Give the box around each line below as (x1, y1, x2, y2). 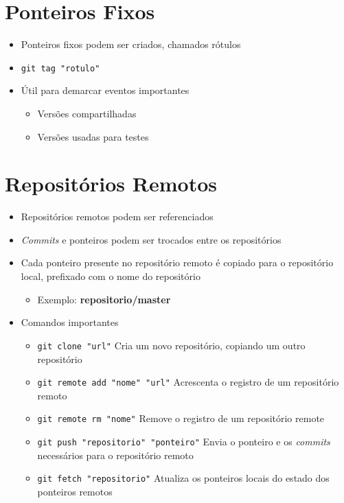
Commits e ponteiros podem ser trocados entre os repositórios (21, 232, 282, 246)
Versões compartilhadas (37, 106, 137, 120)
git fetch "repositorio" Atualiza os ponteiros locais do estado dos (37, 471, 330, 485)
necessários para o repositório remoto (37, 447, 194, 462)
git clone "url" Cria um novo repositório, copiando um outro (37, 338, 306, 352)
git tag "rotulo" (21, 63, 100, 73)
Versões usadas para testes (37, 129, 149, 143)
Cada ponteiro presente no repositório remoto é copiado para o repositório (21, 255, 334, 270)
